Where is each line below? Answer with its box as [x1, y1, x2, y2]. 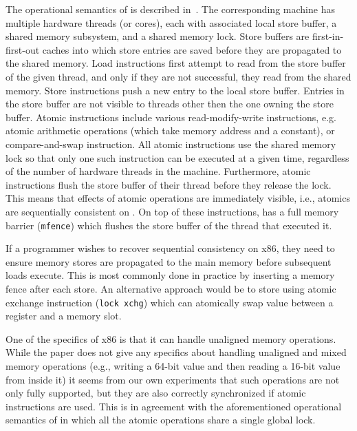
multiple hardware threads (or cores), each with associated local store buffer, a [6, 15, 337, 30]
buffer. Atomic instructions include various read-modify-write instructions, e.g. [6, 109, 336, 124]
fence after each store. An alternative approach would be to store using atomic [6, 281, 336, 295]
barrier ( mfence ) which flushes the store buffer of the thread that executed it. [6, 218, 332, 232]
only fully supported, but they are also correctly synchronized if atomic [6, 386, 306, 400]
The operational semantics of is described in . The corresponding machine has [6, 2, 335, 16]
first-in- [312, 29, 344, 43]
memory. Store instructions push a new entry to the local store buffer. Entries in [6, 83, 345, 97]
